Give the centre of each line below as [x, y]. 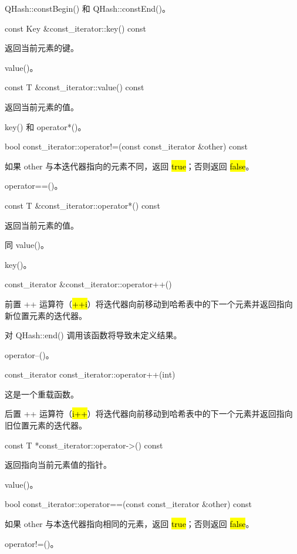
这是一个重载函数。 [42, 394]
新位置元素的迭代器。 [46, 315]
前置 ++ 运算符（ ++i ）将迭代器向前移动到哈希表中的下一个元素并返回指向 [149, 303]
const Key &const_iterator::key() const [76, 28]
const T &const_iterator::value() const [75, 87]
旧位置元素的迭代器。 [46, 425]
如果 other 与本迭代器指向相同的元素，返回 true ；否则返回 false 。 [129, 524]
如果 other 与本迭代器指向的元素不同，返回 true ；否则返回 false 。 [129, 166]
